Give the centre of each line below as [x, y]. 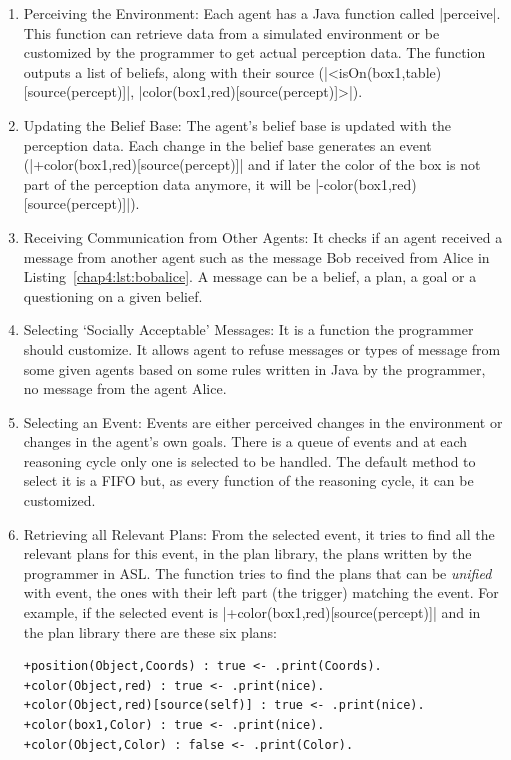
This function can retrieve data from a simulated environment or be [231, 32]
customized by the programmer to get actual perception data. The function [254, 52]
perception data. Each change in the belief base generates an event [227, 144]
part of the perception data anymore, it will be [167, 183]
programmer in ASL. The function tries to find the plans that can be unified [257, 572]
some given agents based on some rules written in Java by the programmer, [254, 368]
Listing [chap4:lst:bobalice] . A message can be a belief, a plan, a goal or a [250, 276]
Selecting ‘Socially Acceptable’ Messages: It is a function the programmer [248, 329]
